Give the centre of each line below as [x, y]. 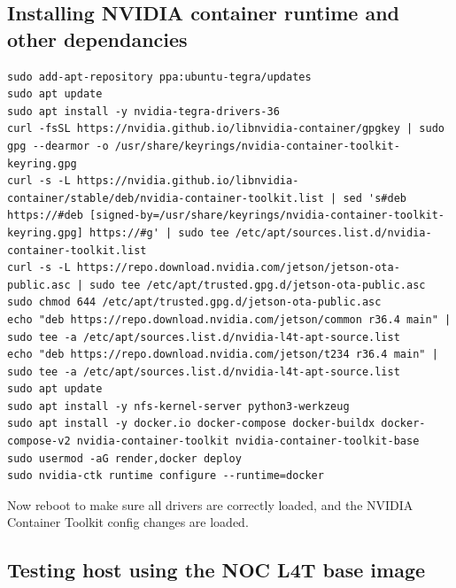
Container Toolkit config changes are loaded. [128, 522]
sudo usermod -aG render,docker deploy [124, 458]
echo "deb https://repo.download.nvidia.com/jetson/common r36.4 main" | [229, 319]
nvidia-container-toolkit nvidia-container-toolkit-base [248, 441]
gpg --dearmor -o [58, 146]
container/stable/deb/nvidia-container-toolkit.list [166, 198]
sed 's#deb [375, 198]
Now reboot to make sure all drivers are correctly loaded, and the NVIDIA [210, 504]
